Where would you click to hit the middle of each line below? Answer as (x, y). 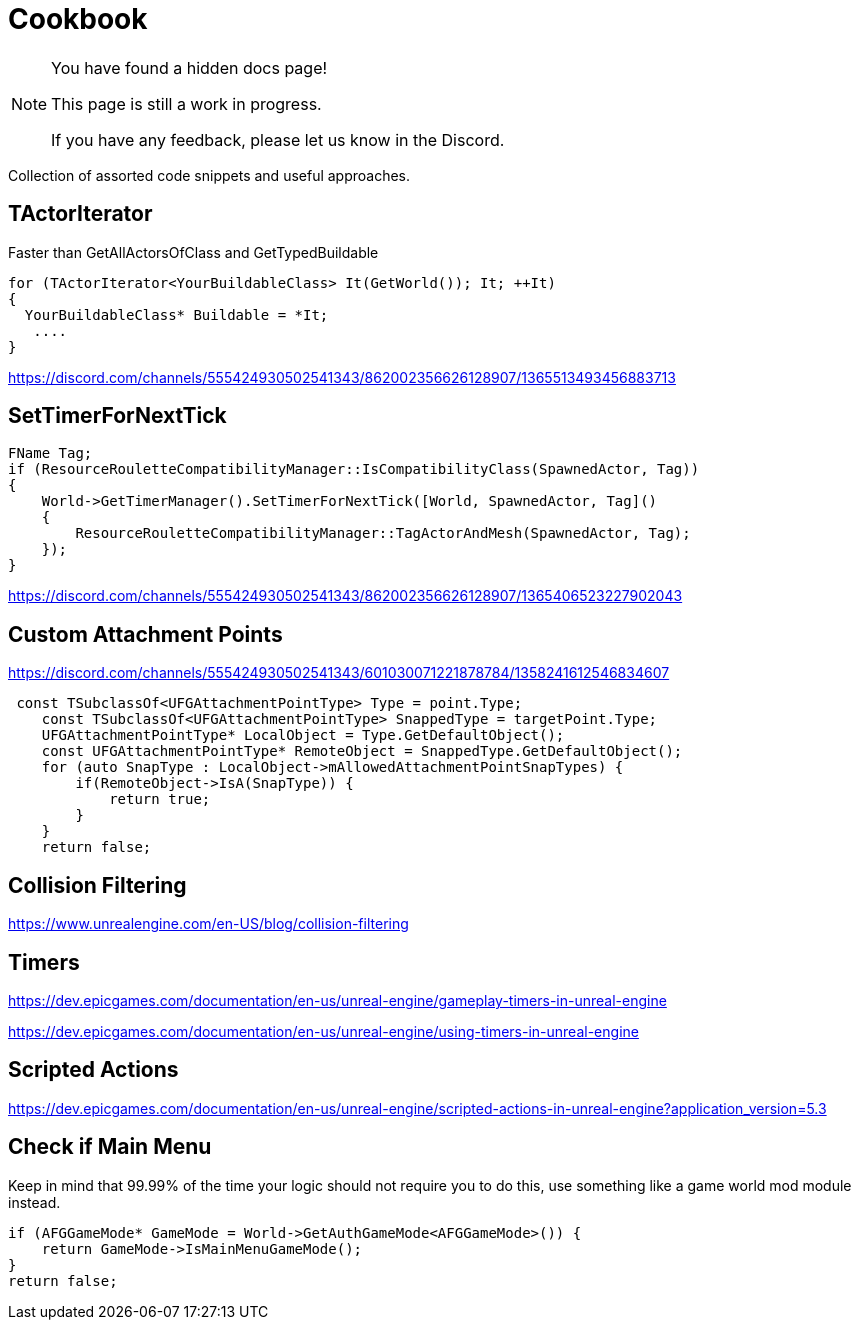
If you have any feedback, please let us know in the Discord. (278, 139)
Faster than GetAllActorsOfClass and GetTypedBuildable (193, 252)
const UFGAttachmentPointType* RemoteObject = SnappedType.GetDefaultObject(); (362, 751)
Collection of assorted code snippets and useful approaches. (209, 175)
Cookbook (78, 19)
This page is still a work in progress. (186, 103)
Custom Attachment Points (145, 634)
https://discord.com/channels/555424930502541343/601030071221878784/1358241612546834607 (339, 673)
